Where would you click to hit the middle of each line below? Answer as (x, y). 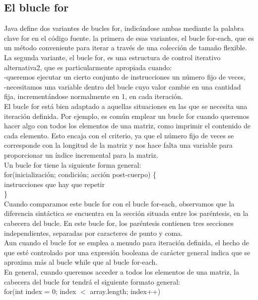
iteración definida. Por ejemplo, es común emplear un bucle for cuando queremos (127, 116)
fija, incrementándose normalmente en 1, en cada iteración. (94, 96)
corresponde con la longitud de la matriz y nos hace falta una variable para (118, 145)
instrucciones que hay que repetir (54, 184)
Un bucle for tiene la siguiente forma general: (73, 164)
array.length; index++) (125, 291)
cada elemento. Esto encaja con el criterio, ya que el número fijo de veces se (119, 135)
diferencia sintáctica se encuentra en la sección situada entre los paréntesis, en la (126, 213)
